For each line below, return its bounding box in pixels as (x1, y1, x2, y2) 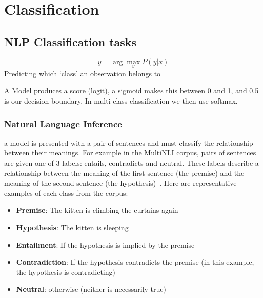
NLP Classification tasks (4, 33, 137, 49)
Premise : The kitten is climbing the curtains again (16, 205, 178, 215)
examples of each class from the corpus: (4, 187, 128, 198)
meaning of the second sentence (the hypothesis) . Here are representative (4, 177, 237, 188)
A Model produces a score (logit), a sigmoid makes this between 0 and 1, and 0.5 (4, 85, 259, 96)
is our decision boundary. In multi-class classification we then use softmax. (4, 95, 238, 106)
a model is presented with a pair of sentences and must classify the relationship (4, 137, 253, 148)
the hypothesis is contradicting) (16, 266, 115, 277)
